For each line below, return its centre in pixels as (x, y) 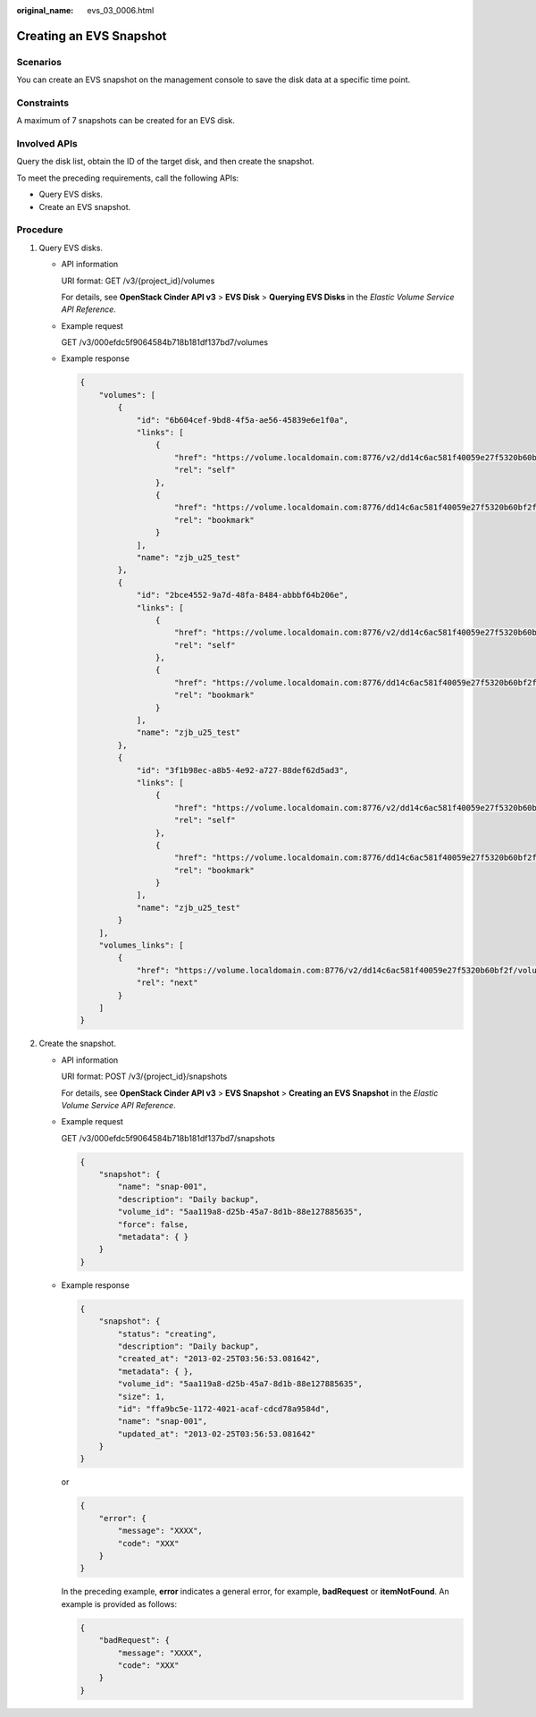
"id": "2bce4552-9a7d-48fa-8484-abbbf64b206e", (243, 595)
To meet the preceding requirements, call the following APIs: (128, 178)
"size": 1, (141, 1396)
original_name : (45, 10)
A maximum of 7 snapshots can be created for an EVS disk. (126, 121)
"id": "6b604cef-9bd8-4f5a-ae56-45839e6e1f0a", (243, 420)
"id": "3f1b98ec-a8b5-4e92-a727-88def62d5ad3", (243, 770)
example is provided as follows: (119, 1603)
